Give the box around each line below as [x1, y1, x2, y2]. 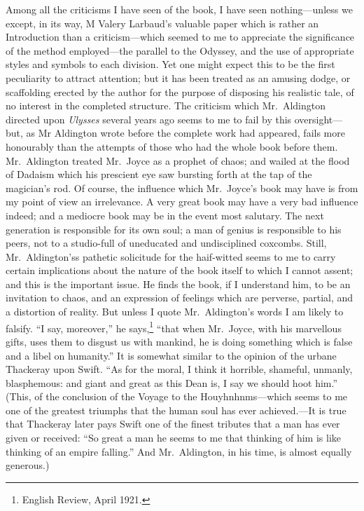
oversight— [294, 111, 343, 126]
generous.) [6, 458, 50, 472]
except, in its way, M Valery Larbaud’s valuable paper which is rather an [6, 15, 319, 30]
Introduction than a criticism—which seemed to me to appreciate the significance [6, 29, 355, 44]
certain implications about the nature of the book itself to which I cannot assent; [6, 263, 353, 278]
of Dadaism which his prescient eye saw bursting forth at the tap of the [6, 167, 312, 182]
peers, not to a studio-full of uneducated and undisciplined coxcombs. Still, [6, 236, 327, 250]
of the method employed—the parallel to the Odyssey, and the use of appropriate [6, 43, 354, 57]
